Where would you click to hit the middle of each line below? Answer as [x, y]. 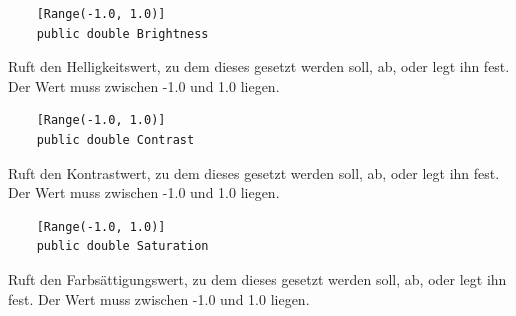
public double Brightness [122, 33]
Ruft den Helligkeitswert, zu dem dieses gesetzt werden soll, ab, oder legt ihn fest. [259, 66]
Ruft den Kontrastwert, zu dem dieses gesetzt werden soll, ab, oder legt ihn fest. [254, 172]
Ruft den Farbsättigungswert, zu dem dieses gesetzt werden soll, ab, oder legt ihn [257, 278]
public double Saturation [122, 246]
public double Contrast [115, 139]
